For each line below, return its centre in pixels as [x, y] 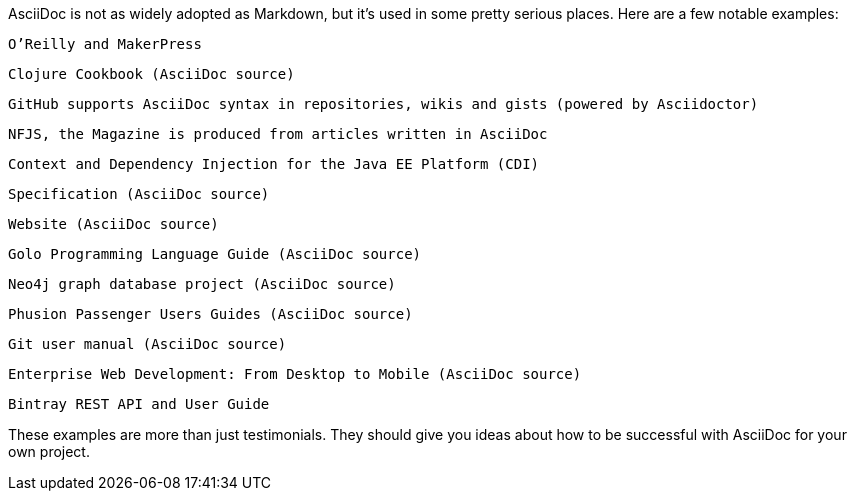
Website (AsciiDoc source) [113, 224]
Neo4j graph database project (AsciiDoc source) [202, 284]
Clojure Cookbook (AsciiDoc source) [151, 74]
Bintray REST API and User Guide [139, 404]
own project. [49, 451]
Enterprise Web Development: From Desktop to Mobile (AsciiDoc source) [295, 374]
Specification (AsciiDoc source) [139, 194]
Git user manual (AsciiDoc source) [147, 344]
